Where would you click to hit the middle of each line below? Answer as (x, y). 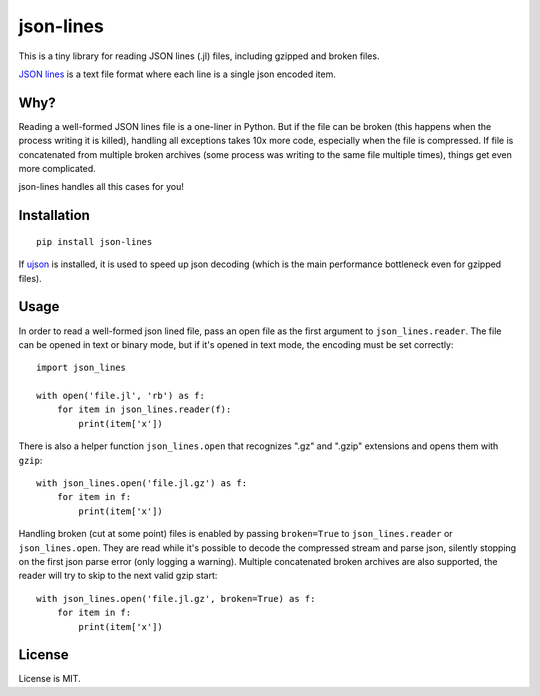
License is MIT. (49, 679)
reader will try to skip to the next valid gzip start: (118, 576)
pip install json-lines (94, 241)
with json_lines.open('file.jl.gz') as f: (142, 483)
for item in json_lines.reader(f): (144, 409)
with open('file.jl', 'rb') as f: (120, 396)
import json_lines (81, 368)
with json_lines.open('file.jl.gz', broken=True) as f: (176, 598)
